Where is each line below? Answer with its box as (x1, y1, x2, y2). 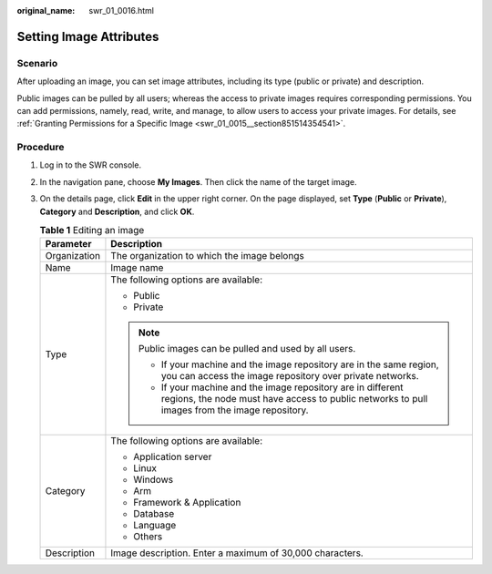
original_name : (16, 5, 76, 15)
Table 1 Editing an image (39, 224, 145, 237)
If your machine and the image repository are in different (160, 381, 404, 394)
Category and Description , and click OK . (39, 206, 195, 217)
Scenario (16, 56, 58, 69)
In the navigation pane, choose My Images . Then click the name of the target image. (39, 176, 357, 187)
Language (133, 519, 177, 532)
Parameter (45, 238, 92, 251)
